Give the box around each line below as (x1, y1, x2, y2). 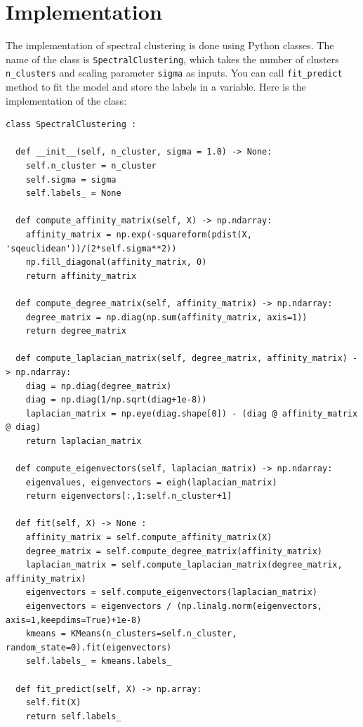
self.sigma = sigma (25, 174, 117, 185)
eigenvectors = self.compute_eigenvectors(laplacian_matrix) (25, 587, 317, 598)
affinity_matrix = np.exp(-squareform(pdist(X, (25, 229, 252, 240)
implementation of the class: (6, 93, 127, 107)
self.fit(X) (25, 697, 81, 708)
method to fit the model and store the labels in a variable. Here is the (6, 79, 306, 94)
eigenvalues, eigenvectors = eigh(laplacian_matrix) (25, 477, 277, 487)
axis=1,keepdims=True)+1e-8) (6, 615, 142, 625)
